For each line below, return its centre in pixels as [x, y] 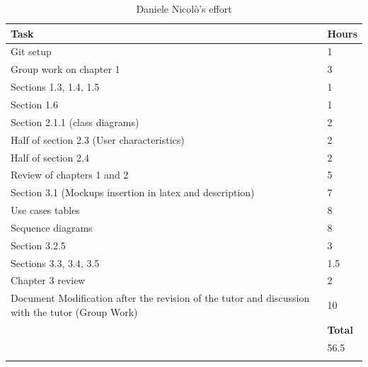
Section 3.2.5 [38, 245]
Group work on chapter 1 [65, 69]
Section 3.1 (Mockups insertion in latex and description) [133, 192]
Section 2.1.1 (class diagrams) [75, 122]
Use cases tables [45, 210]
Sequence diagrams [52, 227]
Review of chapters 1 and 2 [70, 175]
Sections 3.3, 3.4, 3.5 [55, 262]
